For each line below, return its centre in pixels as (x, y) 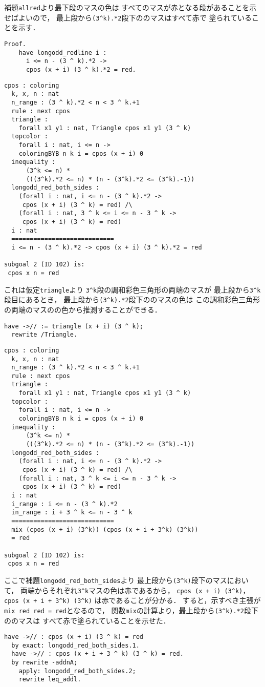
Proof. (15, 44)
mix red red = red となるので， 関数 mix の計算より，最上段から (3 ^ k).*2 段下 (131, 610)
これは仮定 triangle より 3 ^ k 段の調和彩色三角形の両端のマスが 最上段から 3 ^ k (132, 289)
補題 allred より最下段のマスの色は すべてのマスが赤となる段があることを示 (130, 7)
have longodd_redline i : (63, 53)
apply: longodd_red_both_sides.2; (77, 671)
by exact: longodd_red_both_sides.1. (75, 645)
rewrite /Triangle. (45, 335)
